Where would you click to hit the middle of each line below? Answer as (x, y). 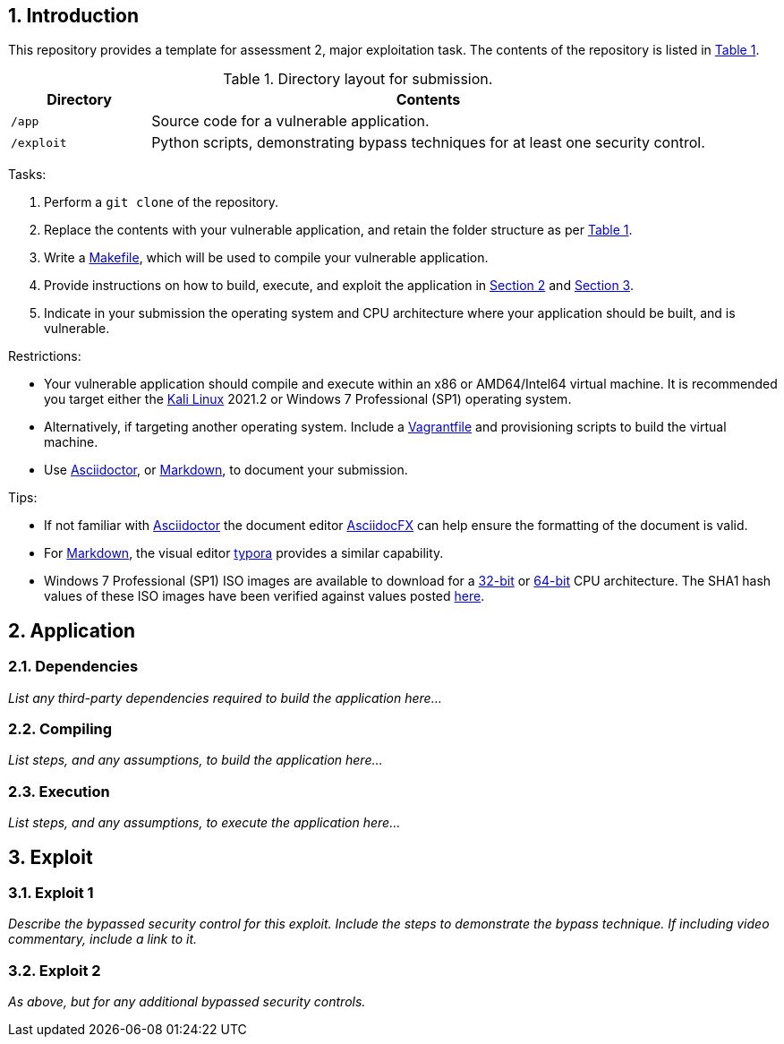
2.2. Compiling (60, 729)
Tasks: (27, 175)
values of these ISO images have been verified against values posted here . (264, 596)
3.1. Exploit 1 (51, 892)
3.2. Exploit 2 (55, 970)
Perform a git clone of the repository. (162, 202)
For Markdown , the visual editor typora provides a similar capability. (244, 553)
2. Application (72, 630)
